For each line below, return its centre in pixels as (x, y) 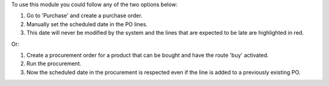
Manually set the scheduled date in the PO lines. (87, 24)
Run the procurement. (54, 63)
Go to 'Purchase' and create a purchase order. (84, 16)
